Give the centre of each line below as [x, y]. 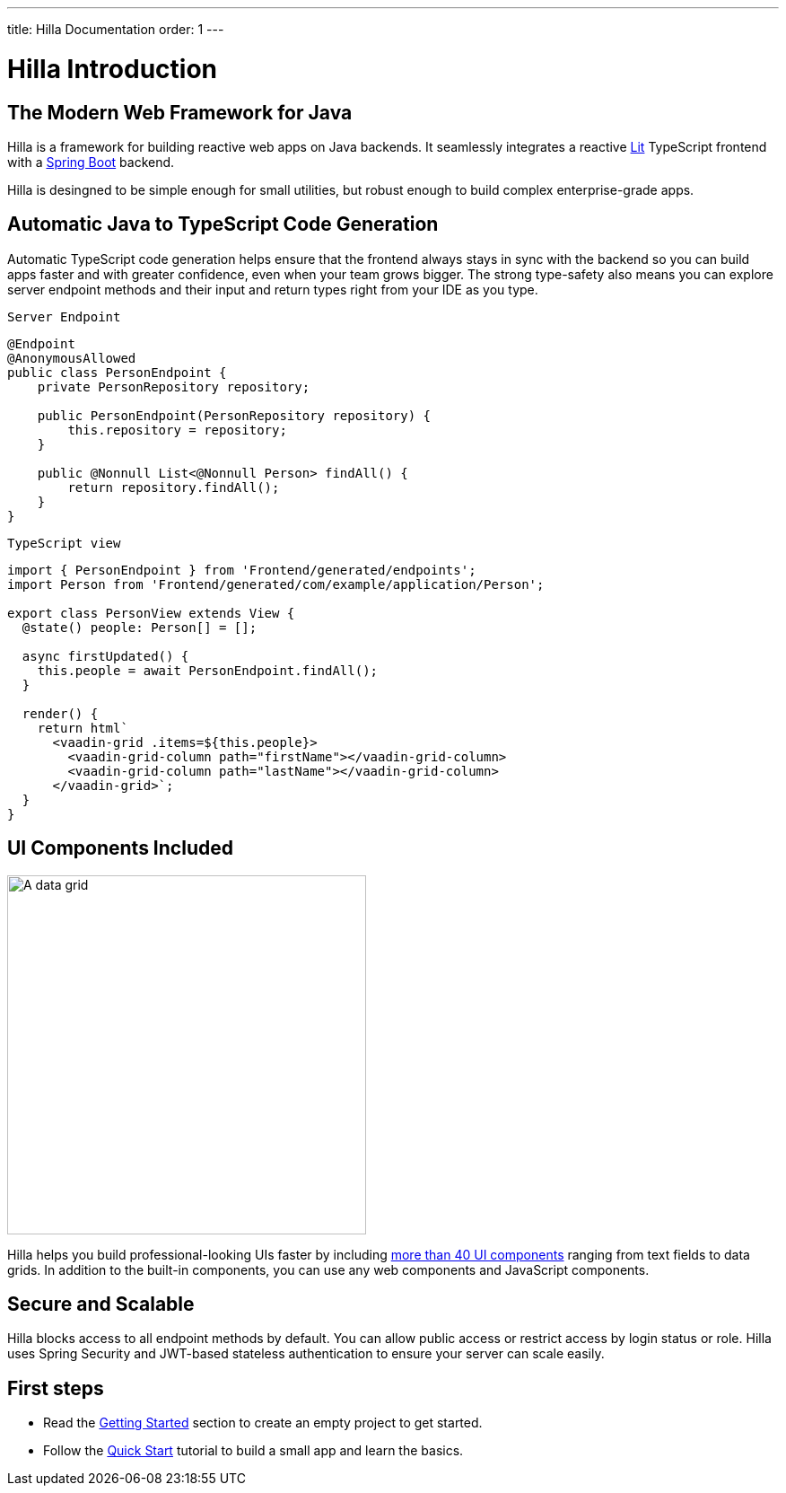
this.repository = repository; [177, 430]
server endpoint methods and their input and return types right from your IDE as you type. [273, 289]
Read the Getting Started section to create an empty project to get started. [263, 1423]
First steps [56, 1388]
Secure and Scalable [101, 1304]
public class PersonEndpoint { [117, 372]
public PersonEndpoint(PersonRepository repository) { [234, 415]
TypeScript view [64, 543]
